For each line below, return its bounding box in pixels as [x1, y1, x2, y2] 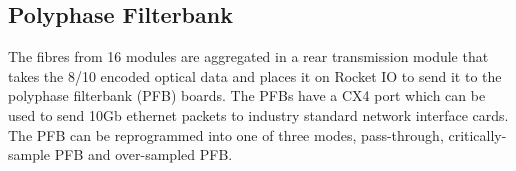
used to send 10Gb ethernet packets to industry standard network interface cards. [8, 104, 509, 125]
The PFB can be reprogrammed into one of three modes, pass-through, [8, 124, 444, 145]
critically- [448, 124, 507, 145]
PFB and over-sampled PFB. [54, 144, 233, 165]
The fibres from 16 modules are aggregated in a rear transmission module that [8, 46, 489, 67]
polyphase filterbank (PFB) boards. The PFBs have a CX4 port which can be [8, 85, 486, 106]
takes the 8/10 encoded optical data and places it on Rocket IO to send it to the [8, 65, 502, 86]
